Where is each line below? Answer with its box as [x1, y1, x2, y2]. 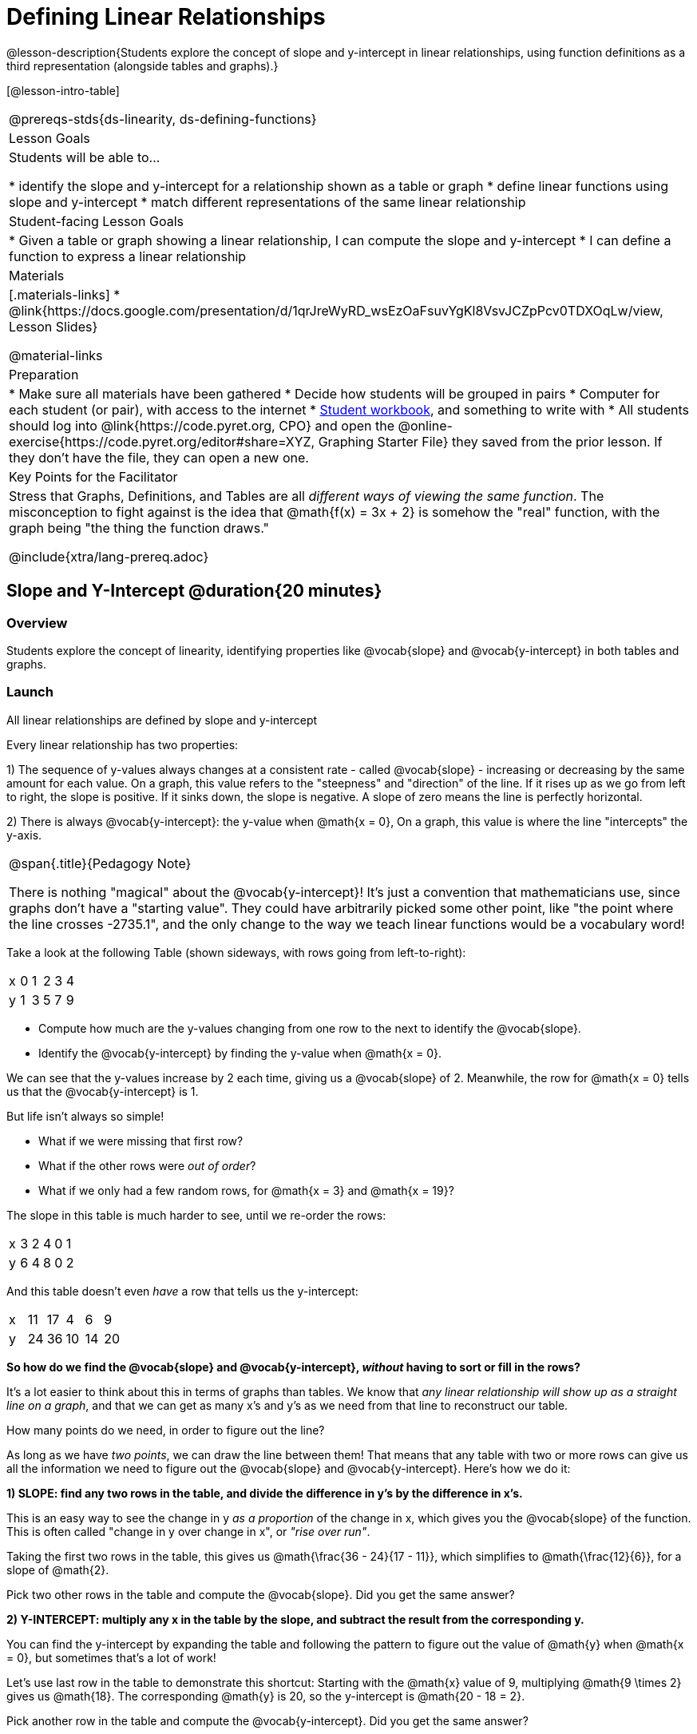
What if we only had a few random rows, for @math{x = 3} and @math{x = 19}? [38, 1183, 454, 1197]
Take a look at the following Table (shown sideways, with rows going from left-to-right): [6, 945, 466, 959]
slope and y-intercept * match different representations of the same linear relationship [9, 193, 526, 210]
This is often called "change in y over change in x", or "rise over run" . [6, 1524, 370, 1538]
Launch [6, 684, 53, 700]
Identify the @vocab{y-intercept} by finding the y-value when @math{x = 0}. [38, 1046, 442, 1060]
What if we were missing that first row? [38, 1133, 244, 1148]
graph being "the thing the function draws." [9, 519, 269, 536]
